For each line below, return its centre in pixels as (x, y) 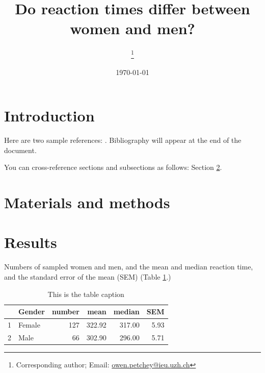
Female (29, 325)
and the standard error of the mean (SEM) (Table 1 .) (88, 276)
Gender (32, 312)
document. (20, 150)
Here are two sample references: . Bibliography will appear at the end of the (123, 140)
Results (31, 242)
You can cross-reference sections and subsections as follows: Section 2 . (113, 167)
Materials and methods (87, 202)
